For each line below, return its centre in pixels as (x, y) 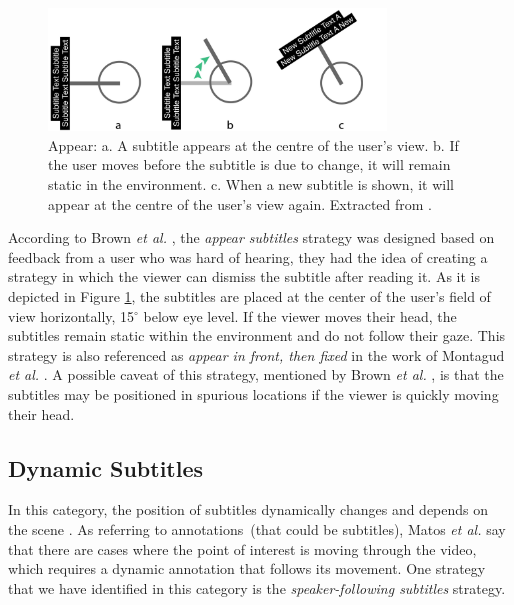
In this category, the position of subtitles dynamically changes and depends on (248, 509)
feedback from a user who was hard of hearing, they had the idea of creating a (248, 256)
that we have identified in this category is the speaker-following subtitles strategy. (257, 587)
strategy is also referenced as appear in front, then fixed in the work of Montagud (256, 354)
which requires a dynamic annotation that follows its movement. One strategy (247, 568)
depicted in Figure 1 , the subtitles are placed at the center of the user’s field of (249, 295)
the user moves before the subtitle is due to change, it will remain (249, 164)
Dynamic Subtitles (106, 467)
